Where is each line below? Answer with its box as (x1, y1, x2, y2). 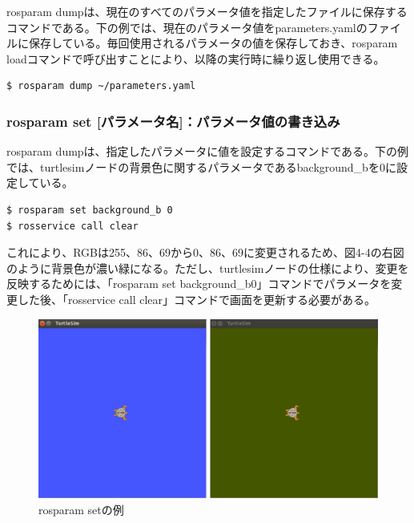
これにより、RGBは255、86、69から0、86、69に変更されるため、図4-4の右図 (6, 244, 404, 261)
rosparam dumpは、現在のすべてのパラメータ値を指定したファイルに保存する (6, 3, 408, 19)
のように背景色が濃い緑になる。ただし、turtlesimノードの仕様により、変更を (6, 259, 409, 276)
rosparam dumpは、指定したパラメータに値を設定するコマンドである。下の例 (6, 143, 409, 160)
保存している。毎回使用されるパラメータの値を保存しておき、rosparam (28, 34, 398, 51)
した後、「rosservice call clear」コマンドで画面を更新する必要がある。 (17, 290, 376, 307)
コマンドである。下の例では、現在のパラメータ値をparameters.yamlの (6, 18, 368, 35)
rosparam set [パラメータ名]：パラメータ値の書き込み (6, 111, 340, 131)
